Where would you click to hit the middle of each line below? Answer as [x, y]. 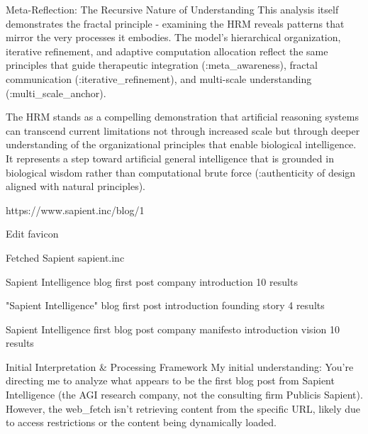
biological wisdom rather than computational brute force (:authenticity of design [181, 172]
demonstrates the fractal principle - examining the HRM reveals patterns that [175, 23]
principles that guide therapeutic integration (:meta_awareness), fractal [162, 65]
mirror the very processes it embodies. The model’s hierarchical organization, [173, 37]
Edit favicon [32, 234]
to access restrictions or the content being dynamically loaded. [141, 422]
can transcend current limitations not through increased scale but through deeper [183, 130]
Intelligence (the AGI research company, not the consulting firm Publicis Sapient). [184, 395]
